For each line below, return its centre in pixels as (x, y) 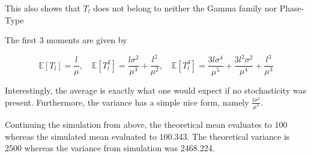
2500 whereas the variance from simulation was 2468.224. (110, 148)
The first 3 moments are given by (66, 40)
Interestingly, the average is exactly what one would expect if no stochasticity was (156, 90)
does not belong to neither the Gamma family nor (185, 8)
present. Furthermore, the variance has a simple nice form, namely (127, 102)
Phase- (292, 8)
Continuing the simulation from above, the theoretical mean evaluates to (138, 124)
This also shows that (43, 8)
